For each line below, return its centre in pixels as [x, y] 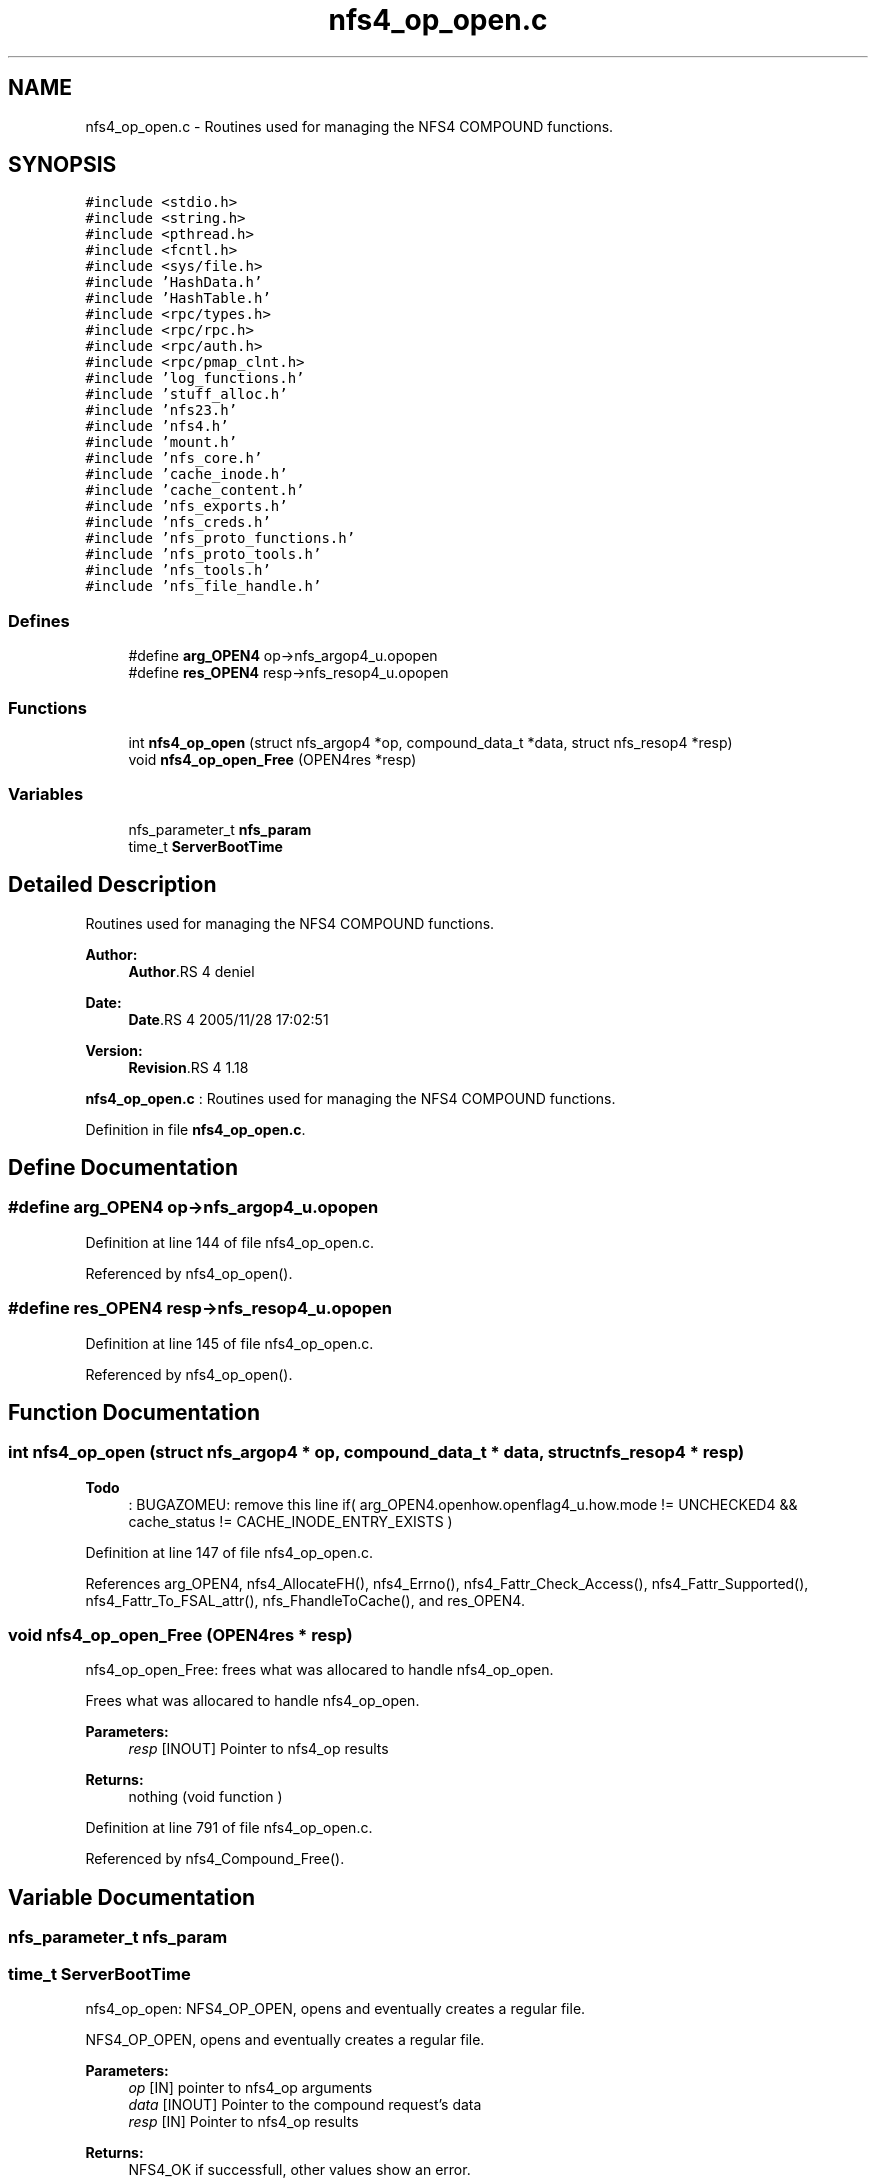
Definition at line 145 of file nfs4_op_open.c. [229, 1343]
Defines [39, 620]
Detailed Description [112, 885]
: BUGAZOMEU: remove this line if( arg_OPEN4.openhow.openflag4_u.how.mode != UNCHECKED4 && [463, 1504]
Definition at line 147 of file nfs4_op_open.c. [229, 1552]
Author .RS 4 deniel [191, 971]
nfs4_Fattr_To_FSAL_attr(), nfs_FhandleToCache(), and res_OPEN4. [305, 1600]
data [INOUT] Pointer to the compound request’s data [305, 2105]
